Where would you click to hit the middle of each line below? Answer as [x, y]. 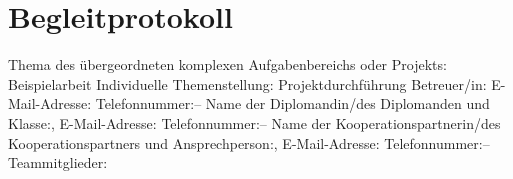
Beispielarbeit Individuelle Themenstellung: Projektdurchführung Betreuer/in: [247, 83]
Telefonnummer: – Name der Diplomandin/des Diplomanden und [292, 103]
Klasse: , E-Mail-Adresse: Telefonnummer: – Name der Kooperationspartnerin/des [254, 122]
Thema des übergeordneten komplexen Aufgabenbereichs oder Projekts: [227, 64]
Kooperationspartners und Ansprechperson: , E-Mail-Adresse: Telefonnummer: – [249, 142]
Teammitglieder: [58, 162]
